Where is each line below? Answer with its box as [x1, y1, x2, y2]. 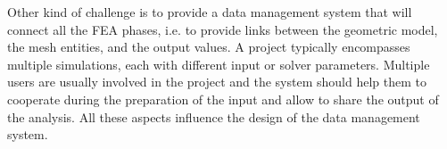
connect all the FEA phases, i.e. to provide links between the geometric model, [7, 20, 438, 38]
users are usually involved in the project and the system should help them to [7, 72, 426, 91]
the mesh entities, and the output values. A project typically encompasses [7, 37, 410, 56]
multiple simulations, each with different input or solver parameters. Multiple [7, 54, 430, 73]
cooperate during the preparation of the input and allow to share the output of [7, 89, 439, 108]
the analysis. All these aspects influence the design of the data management [7, 107, 420, 126]
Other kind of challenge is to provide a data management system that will [7, 3, 412, 21]
